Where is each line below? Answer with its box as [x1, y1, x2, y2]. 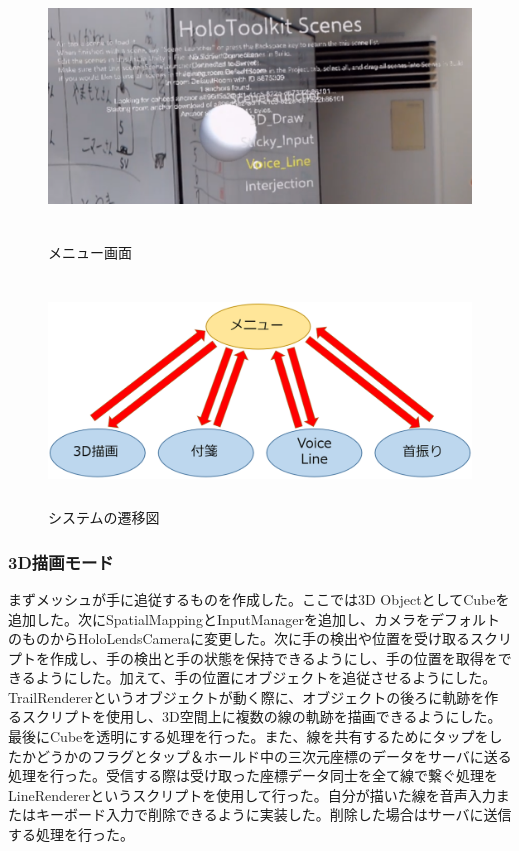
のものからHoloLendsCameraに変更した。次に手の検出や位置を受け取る [8, 628, 470, 649]
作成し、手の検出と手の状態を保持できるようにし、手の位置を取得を [49, 647, 498, 668]
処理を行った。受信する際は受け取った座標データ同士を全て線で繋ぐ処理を [8, 765, 498, 786]
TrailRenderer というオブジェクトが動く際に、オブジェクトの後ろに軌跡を [8, 686, 485, 707]
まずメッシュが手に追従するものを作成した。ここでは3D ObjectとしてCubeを [8, 588, 510, 609]
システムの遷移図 [48, 507, 160, 528]
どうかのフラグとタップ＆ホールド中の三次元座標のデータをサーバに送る [35, 745, 512, 766]
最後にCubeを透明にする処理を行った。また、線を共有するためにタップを [8, 726, 489, 747]
